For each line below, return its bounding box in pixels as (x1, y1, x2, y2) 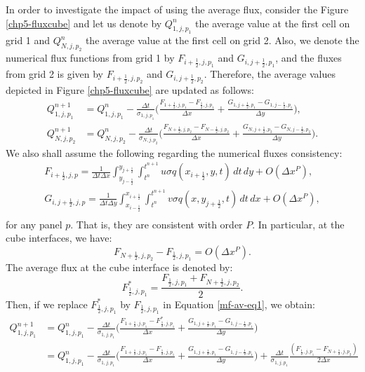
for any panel (6, 216, 62, 231)
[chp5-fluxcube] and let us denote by (6, 15, 162, 30)
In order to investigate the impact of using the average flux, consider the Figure (6, 2, 349, 16)
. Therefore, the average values (204, 67, 336, 81)
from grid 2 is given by (6, 67, 103, 81)
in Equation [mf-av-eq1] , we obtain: (163, 296, 315, 311)
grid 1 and (6, 33, 51, 48)
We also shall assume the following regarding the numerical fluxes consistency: (6, 145, 343, 160)
